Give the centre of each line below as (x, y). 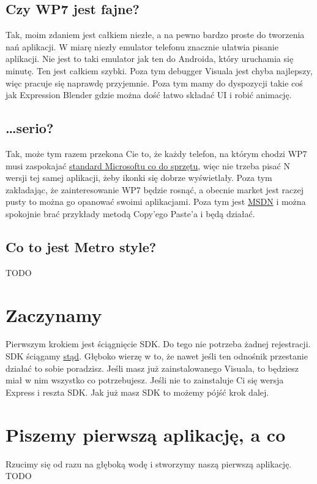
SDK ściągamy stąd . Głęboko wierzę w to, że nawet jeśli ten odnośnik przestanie (157, 356)
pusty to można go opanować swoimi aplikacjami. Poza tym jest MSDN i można (156, 202)
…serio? (30, 128)
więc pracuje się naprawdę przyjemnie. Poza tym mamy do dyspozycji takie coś (154, 83)
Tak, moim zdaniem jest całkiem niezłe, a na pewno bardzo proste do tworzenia (155, 35)
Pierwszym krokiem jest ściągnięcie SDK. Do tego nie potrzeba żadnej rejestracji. (158, 344)
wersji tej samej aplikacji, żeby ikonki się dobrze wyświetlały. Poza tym (139, 178)
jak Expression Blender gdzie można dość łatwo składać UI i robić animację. (149, 95)
